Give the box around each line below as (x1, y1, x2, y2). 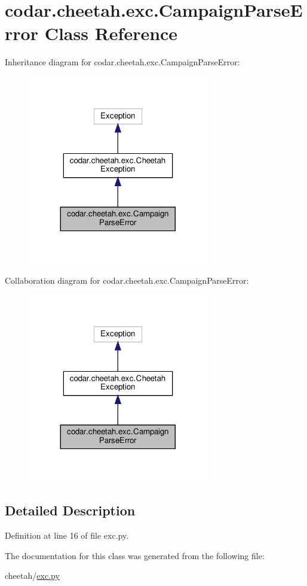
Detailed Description (5, 501, 136, 520)
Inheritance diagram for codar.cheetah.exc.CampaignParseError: (5, 56, 240, 68)
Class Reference (44, 21, 178, 45)
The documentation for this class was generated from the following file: (5, 549, 265, 561)
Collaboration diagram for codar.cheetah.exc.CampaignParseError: (5, 274, 249, 286)
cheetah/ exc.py (5, 569, 60, 582)
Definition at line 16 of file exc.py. (5, 529, 129, 542)
